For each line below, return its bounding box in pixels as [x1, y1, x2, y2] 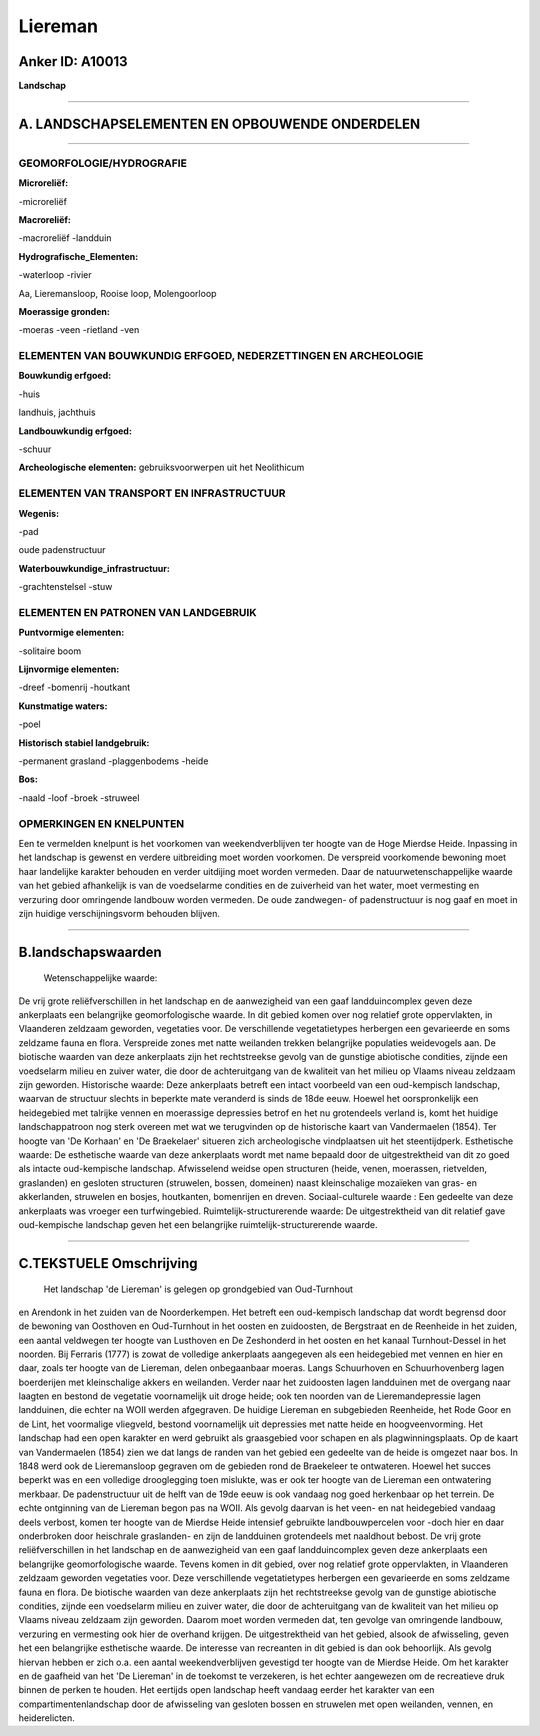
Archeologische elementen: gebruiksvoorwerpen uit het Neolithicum [18, 461, 305, 474]
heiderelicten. [18, 1712, 75, 1724]
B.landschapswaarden [18, 943, 162, 960]
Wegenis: [18, 507, 60, 519]
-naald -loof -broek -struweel [18, 791, 140, 804]
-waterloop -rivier [18, 269, 92, 281]
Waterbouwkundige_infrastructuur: [18, 562, 170, 574]
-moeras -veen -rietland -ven [18, 324, 140, 336]
